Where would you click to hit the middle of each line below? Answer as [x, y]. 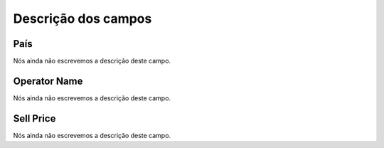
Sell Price [34, 118]
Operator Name [48, 81]
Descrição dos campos [82, 18]
